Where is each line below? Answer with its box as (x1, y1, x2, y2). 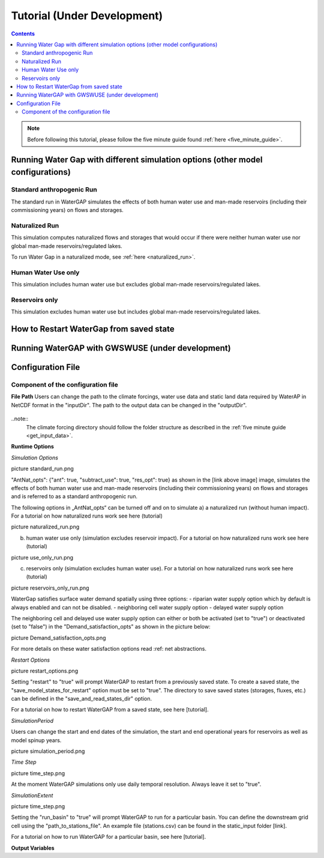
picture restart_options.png (11, 667, 78, 674)
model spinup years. (11, 736, 62, 744)
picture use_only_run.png (11, 554, 74, 561)
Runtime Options (11, 443, 54, 450)
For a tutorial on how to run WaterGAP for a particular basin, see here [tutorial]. (11, 833, 206, 841)
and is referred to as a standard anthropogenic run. (11, 493, 138, 500)
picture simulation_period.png (11, 748, 85, 755)
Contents (11, 30, 35, 37)
